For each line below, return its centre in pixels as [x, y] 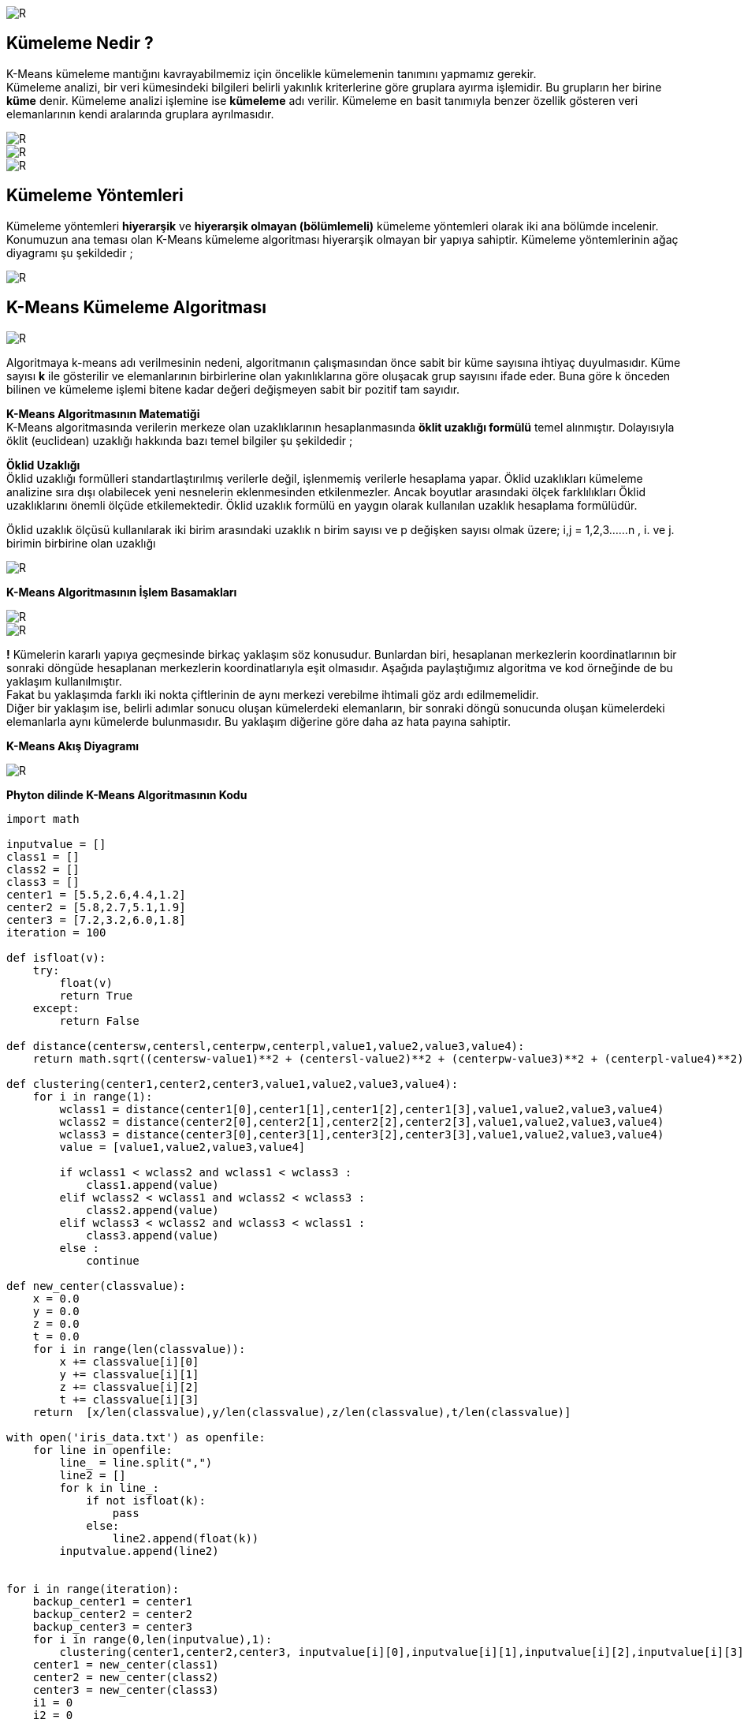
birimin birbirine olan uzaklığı [81, 543]
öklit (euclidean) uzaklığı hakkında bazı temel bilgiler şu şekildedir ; [180, 440]
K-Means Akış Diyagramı [73, 746]
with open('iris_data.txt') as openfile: [136, 1437]
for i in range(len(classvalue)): [139, 1349]
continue [113, 1260]
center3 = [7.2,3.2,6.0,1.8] [96, 919]
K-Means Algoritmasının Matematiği [103, 413]
